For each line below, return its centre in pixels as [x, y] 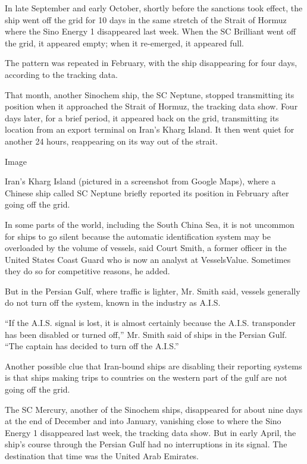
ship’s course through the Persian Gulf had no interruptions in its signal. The [146, 444]
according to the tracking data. [61, 74]
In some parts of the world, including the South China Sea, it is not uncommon [150, 224]
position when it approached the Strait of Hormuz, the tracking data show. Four [151, 106]
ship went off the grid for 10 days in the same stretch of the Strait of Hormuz [146, 19]
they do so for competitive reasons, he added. [87, 271]
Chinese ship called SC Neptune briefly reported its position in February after [147, 192]
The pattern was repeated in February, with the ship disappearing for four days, [151, 63]
